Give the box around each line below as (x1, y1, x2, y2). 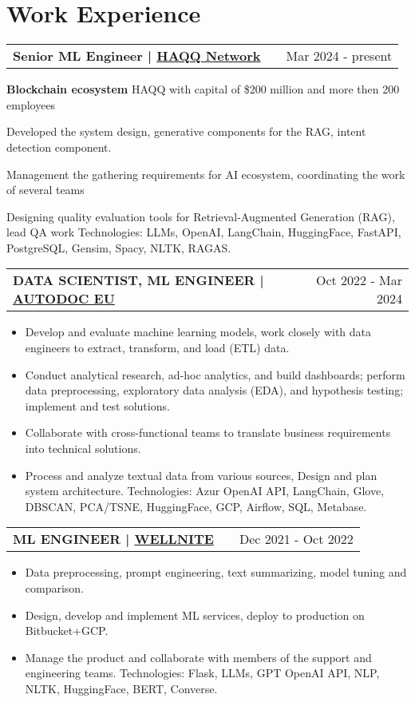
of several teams (6, 181, 85, 198)
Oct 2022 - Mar (315, 271, 402, 290)
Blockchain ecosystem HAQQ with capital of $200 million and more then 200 (6, 81, 400, 97)
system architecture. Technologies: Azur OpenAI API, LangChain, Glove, (25, 482, 385, 499)
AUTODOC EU (13, 289, 115, 308)
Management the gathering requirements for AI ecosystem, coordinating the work (6, 165, 405, 182)
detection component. (6, 138, 112, 155)
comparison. (25, 580, 85, 596)
